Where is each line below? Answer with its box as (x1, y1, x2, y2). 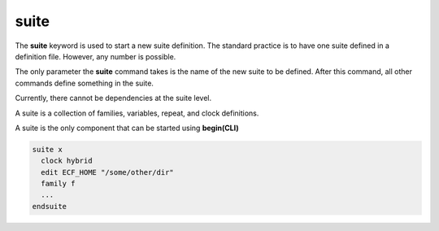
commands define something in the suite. (15, 78, 154, 88)
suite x (32, 145, 63, 154)
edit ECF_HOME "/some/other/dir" (41, 168, 174, 177)
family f (41, 179, 76, 189)
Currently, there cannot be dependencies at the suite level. (15, 94, 212, 103)
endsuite (32, 202, 67, 211)
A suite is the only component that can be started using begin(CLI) (15, 123, 239, 133)
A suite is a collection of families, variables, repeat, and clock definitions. (15, 108, 259, 118)
